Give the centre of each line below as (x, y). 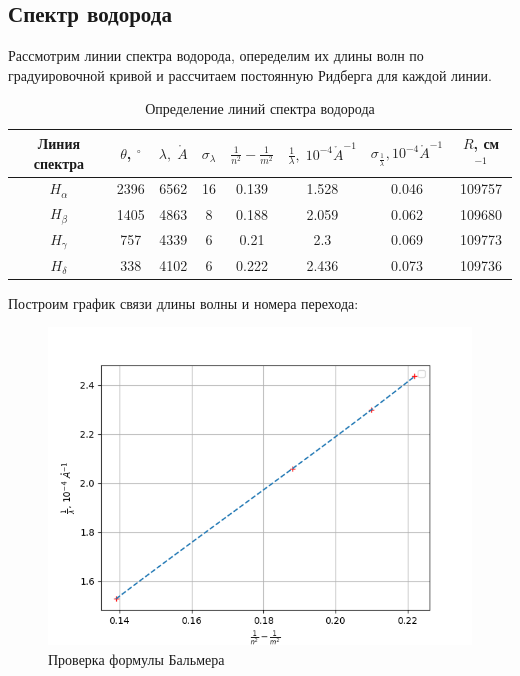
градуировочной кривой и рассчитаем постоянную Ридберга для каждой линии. (250, 74)
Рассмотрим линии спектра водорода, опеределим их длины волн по (216, 55)
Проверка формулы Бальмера (136, 658)
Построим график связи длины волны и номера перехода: (183, 302)
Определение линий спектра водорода (260, 108)
